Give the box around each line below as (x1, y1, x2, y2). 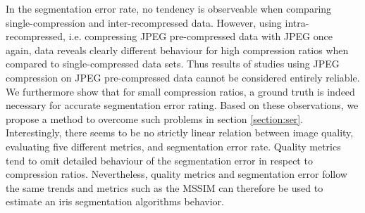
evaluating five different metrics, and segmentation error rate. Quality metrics (6, 138, 341, 153)
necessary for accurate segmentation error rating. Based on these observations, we (6, 98, 359, 112)
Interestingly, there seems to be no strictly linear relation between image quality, (6, 125, 354, 140)
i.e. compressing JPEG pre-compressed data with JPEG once (68, 29, 333, 44)
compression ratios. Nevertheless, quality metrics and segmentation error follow (6, 167, 347, 181)
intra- (285, 15, 309, 30)
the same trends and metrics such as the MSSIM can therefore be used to (6, 180, 323, 195)
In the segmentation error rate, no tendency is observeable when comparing (6, 1, 332, 15)
